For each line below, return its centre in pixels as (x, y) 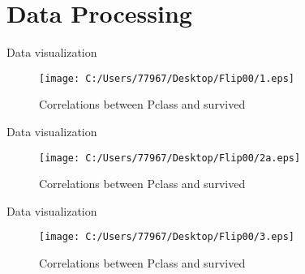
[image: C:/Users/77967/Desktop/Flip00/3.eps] (167, 237)
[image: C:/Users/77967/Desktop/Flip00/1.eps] (167, 78)
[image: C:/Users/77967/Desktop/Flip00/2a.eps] (170, 158)
